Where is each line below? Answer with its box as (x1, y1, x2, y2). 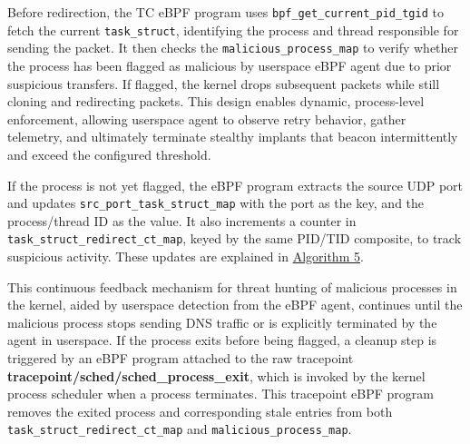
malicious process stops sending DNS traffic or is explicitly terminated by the (7, 312, 437, 331)
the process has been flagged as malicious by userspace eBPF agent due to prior (7, 55, 452, 74)
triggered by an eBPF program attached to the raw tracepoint (7, 349, 354, 367)
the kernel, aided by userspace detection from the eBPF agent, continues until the (7, 295, 463, 314)
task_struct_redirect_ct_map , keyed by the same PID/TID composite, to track (7, 229, 462, 248)
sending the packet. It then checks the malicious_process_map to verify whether (7, 38, 459, 57)
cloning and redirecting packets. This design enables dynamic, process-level (7, 92, 425, 111)
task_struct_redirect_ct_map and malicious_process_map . (7, 419, 352, 439)
